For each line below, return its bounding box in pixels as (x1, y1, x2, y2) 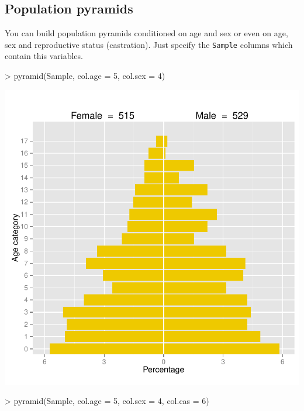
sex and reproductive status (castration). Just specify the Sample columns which (5, 38, 293, 50)
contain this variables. (5, 50, 83, 62)
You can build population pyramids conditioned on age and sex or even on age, (5, 27, 288, 39)
